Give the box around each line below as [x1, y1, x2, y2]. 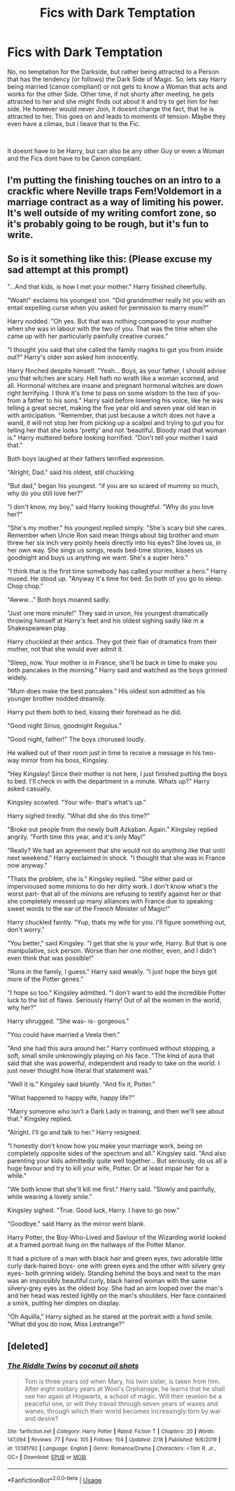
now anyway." [7, 861, 48, 870]
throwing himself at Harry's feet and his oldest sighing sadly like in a [7, 616, 204, 625]
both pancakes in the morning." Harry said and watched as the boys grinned [7, 666, 227, 674]
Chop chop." [7, 582, 44, 590]
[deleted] [7, 1340, 49, 1352]
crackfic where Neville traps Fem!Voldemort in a [7, 186, 222, 197]
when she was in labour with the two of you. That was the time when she [7, 324, 218, 333]
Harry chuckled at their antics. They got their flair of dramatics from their [7, 637, 218, 646]
